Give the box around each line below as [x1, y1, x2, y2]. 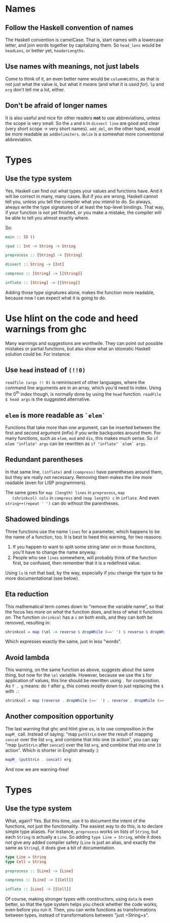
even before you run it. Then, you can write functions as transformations [5, 907, 156, 913]
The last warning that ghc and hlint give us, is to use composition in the [5, 725, 154, 731]
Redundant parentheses [5, 455, 83, 464]
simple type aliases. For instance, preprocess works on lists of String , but [5, 829, 158, 835]
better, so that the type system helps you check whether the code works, [5, 901, 158, 907]
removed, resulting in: [5, 619, 51, 625]
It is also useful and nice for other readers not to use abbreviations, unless [5, 115, 160, 121]
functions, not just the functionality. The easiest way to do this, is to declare [5, 823, 163, 829]
